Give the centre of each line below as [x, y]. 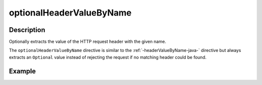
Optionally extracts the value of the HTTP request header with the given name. [88, 42]
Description [27, 30]
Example [22, 71]
